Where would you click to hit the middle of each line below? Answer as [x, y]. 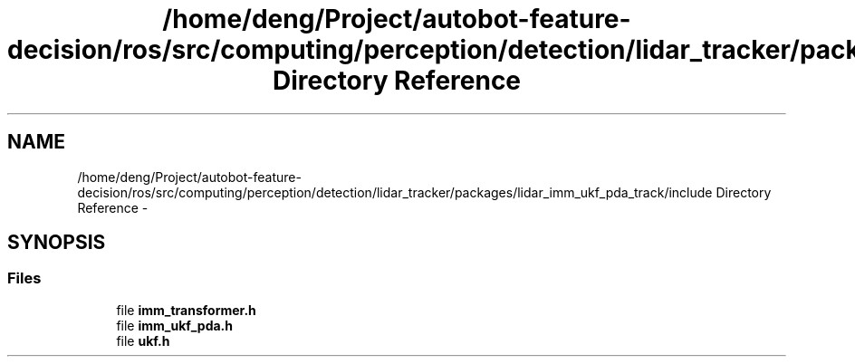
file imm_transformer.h [186, 310]
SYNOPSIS [57, 243]
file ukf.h [143, 340]
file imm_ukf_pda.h [174, 325]
